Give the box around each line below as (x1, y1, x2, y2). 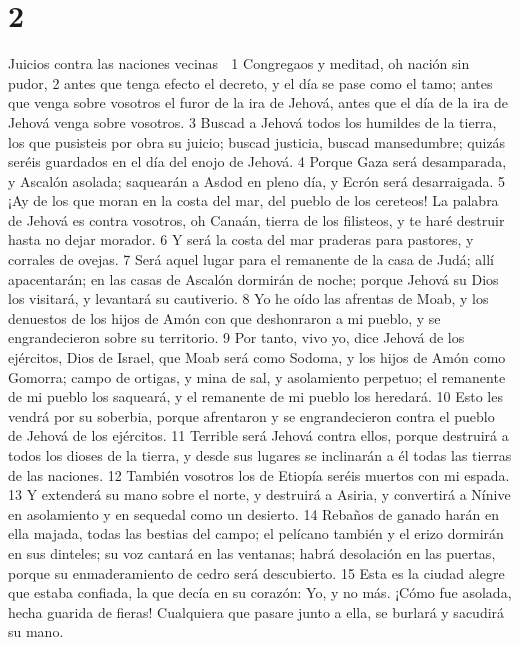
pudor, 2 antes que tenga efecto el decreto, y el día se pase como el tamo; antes (8, 72, 493, 93)
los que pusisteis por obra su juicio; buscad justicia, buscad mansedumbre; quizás (8, 131, 506, 152)
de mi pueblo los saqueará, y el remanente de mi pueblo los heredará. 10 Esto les (8, 386, 503, 407)
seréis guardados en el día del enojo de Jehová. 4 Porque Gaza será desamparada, (8, 151, 507, 172)
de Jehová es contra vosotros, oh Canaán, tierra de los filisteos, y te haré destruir (8, 209, 505, 230)
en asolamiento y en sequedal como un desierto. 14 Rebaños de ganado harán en (8, 503, 499, 524)
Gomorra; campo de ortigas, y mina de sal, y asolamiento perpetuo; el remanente (8, 366, 506, 387)
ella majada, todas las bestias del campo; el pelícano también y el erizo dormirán (8, 523, 504, 544)
